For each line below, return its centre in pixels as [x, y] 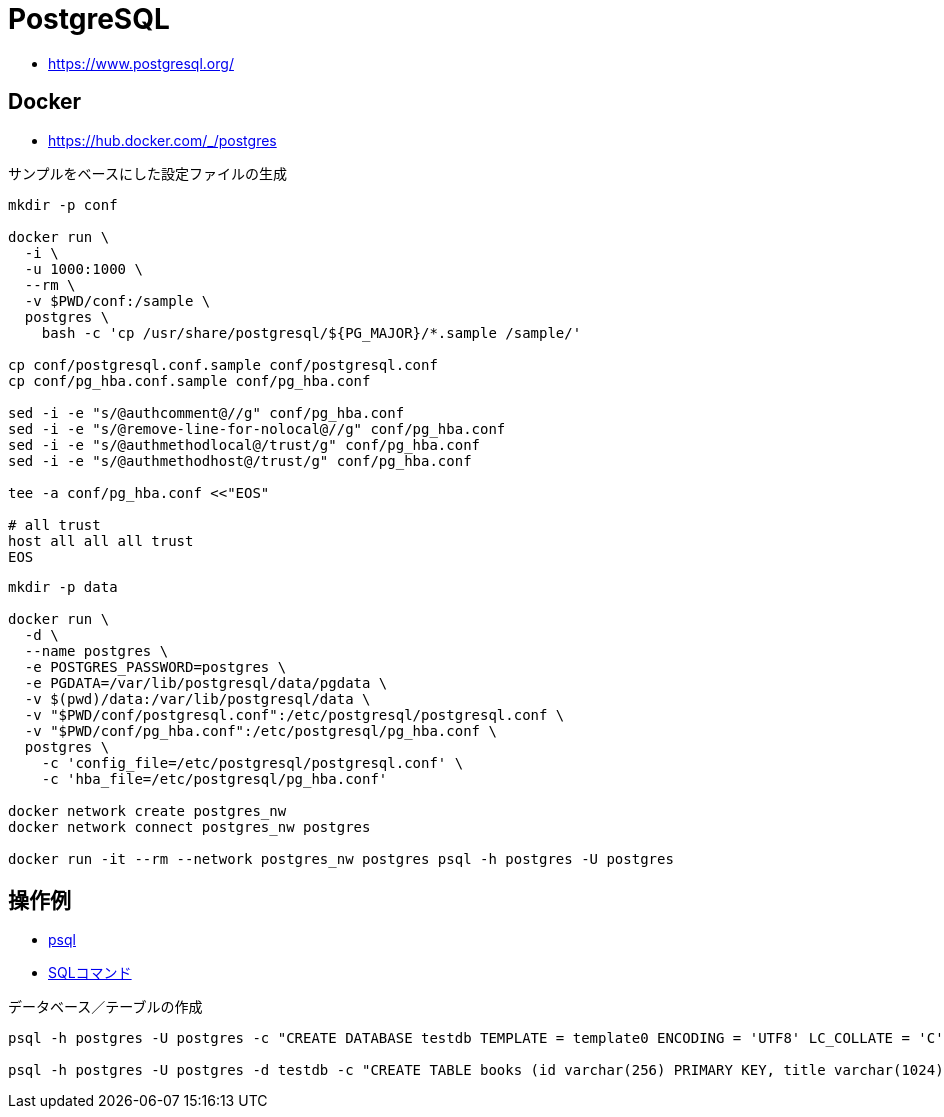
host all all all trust [101, 540]
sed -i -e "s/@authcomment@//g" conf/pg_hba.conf [206, 412]
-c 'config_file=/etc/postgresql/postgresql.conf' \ [252, 762]
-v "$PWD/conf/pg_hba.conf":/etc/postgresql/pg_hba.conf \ [260, 730]
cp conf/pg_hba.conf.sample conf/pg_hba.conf [189, 380]
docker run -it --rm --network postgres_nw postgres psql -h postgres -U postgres [341, 858]
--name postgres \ [96, 650]
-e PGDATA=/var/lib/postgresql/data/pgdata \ [206, 682]
